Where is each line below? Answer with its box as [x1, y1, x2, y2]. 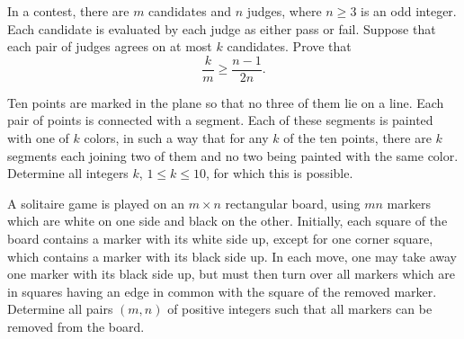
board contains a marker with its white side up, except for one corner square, [7, 229, 433, 247]
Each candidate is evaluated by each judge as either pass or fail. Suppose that [7, 19, 436, 38]
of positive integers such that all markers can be [167, 299, 433, 318]
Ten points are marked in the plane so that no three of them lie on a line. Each [7, 93, 444, 112]
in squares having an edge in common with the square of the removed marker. [7, 281, 437, 300]
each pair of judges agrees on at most [7, 37, 212, 56]
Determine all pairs [7, 299, 113, 318]
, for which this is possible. [206, 164, 353, 183]
